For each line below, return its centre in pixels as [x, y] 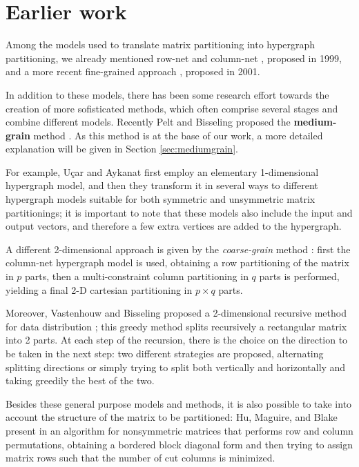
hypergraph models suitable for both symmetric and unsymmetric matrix [161, 199]
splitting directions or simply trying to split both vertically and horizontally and [176, 367]
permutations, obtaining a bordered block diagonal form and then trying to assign [179, 444]
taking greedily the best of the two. [80, 380]
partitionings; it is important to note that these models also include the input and [179, 212]
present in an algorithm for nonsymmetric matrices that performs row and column [179, 430]
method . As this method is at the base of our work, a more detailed [178, 135]
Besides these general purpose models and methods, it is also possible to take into [179, 403]
